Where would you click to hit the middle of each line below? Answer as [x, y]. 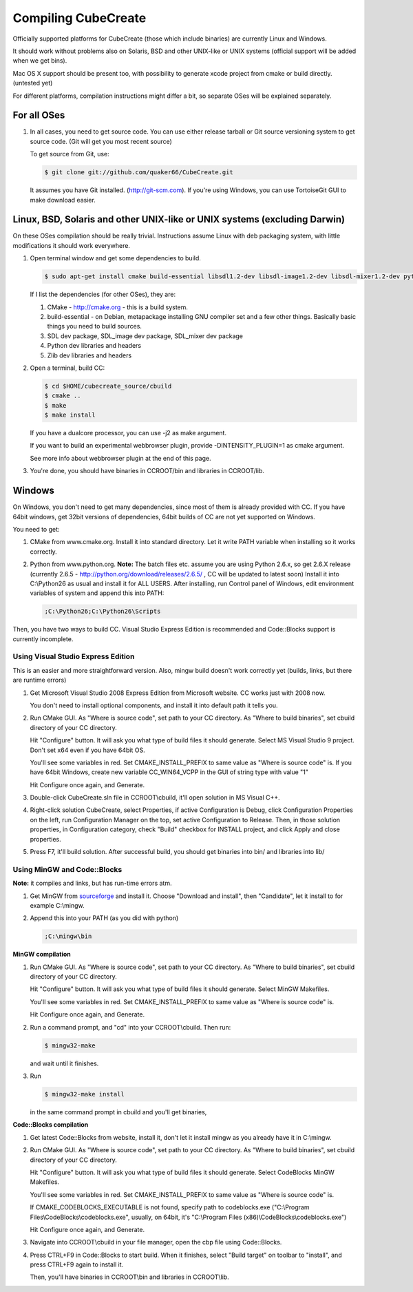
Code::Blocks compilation [51, 1125]
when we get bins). [40, 61]
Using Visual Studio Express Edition [74, 656]
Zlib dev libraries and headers [89, 355]
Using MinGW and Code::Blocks [67, 869]
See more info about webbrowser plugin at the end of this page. [120, 458]
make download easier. [63, 200]
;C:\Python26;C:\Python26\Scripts [103, 612]
